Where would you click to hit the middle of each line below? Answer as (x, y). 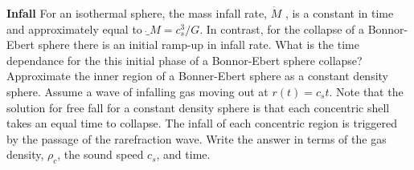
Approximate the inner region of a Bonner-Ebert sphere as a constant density (197, 76)
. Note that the (366, 91)
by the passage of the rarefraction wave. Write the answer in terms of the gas (197, 138)
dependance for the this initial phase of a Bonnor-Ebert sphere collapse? (184, 60)
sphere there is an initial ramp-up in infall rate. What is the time (199, 45)
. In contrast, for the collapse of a (282, 28)
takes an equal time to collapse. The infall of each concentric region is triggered (202, 123)
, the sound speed (100, 154)
